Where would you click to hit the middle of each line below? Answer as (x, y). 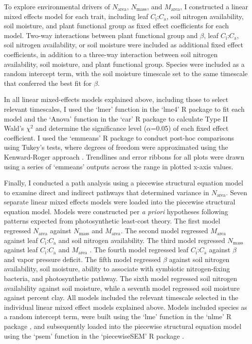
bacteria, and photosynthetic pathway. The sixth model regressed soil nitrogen (121, 278)
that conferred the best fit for (48, 83)
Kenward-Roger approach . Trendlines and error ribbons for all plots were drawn (124, 156)
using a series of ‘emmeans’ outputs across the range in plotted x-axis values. (119, 166)
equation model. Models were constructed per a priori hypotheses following (116, 211)
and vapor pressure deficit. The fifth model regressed (82, 259)
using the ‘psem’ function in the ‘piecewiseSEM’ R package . (94, 335)
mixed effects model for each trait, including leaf (76, 16)
